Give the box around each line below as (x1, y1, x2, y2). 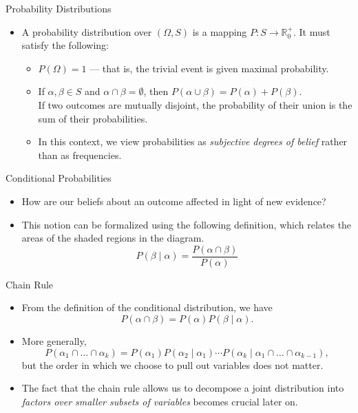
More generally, (21, 333, 87, 348)
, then (143, 84, 169, 98)
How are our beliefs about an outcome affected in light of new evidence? (21, 193, 326, 208)
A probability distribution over (21, 24, 152, 39)
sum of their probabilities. (38, 111, 148, 125)
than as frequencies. (38, 147, 122, 162)
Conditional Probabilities (6, 171, 112, 185)
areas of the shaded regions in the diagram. (21, 231, 204, 245)
